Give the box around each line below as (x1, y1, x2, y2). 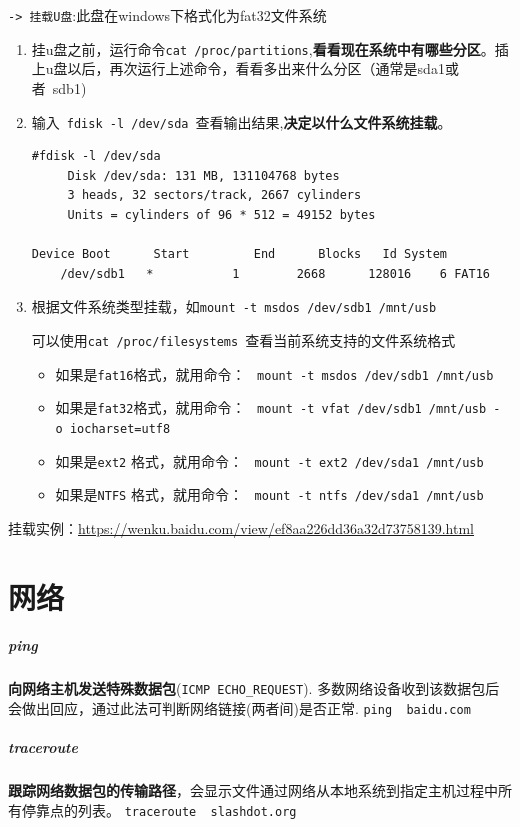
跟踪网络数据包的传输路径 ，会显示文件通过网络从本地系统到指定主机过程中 (8, 780, 498, 801)
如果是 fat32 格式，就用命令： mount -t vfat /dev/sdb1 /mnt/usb (55, 397, 487, 418)
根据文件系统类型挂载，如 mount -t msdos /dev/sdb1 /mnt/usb (31, 296, 437, 317)
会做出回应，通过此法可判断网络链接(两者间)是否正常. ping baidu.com (8, 698, 471, 719)
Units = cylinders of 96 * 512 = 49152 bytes (67, 207, 376, 222)
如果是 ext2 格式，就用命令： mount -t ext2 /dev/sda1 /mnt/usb (55, 450, 484, 471)
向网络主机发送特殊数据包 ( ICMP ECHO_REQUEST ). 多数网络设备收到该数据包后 (8, 678, 500, 699)
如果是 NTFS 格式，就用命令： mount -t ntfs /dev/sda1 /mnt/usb (55, 484, 484, 505)
